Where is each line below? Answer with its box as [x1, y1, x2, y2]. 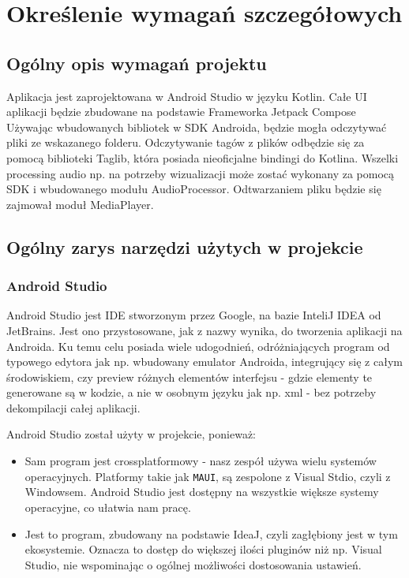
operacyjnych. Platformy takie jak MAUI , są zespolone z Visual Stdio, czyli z [24, 468, 391, 484]
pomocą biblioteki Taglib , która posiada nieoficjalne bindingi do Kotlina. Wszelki [6, 149, 399, 166]
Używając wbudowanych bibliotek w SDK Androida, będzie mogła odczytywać [6, 118, 387, 135]
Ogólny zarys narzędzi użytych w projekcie [6, 234, 363, 259]
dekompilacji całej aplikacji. [6, 399, 141, 416]
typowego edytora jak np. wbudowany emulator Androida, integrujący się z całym [6, 353, 403, 370]
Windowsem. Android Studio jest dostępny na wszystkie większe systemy [24, 483, 379, 500]
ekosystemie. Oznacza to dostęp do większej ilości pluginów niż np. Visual [24, 541, 382, 557]
